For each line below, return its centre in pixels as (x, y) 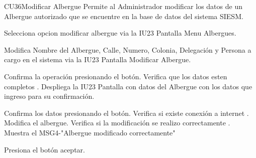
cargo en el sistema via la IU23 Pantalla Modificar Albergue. (98, 59)
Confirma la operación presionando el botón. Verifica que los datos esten (116, 76)
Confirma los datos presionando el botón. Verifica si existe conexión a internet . (126, 113)
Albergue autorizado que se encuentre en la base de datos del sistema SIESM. (124, 16)
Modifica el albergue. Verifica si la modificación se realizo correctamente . (117, 123)
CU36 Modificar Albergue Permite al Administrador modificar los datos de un (123, 6)
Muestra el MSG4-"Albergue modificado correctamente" (90, 132)
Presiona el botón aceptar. (45, 149)
